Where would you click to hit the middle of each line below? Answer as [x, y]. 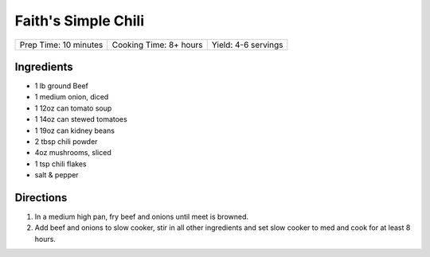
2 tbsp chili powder [66, 142]
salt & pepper [57, 175]
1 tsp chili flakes [61, 164]
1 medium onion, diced [72, 97]
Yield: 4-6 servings [247, 45]
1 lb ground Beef [62, 86]
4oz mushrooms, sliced [73, 153]
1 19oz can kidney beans [75, 130]
